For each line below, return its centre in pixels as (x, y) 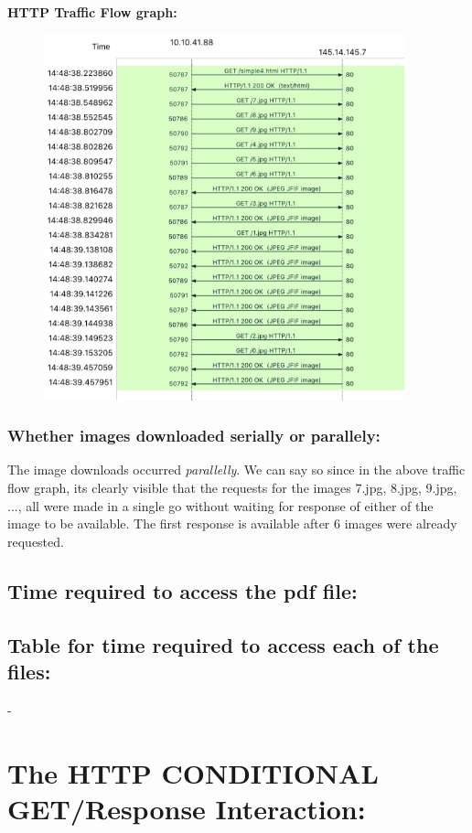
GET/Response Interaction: (187, 808)
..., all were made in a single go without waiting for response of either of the (220, 505)
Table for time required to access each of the (223, 644)
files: (29, 671)
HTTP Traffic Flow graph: (92, 12)
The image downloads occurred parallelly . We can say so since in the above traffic (236, 470)
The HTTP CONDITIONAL (193, 772)
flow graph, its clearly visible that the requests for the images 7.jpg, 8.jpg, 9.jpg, (232, 487)
